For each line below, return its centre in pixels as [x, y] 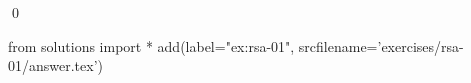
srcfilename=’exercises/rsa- [381, 45]
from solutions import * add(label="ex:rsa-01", [151, 45]
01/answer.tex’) [56, 65]
